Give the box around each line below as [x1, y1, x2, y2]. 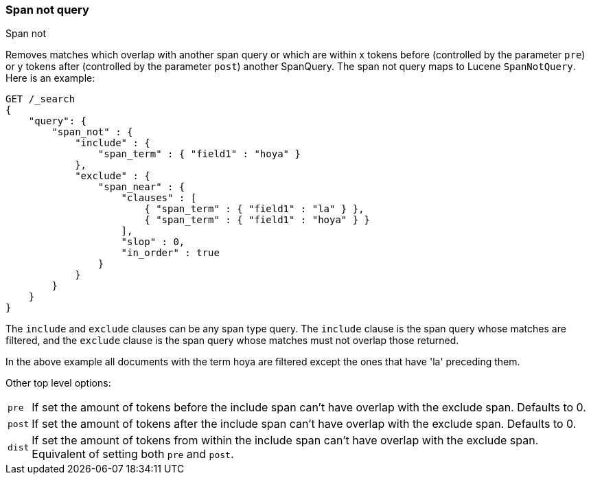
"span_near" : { [97, 181, 185, 193]
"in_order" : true [121, 247, 220, 259]
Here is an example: [5, 72, 95, 84]
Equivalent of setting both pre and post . [32, 447, 234, 461]
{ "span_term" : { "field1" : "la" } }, [144, 203, 364, 215]
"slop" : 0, [121, 236, 185, 248]
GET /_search [5, 93, 76, 105]
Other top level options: [5, 377, 111, 389]
